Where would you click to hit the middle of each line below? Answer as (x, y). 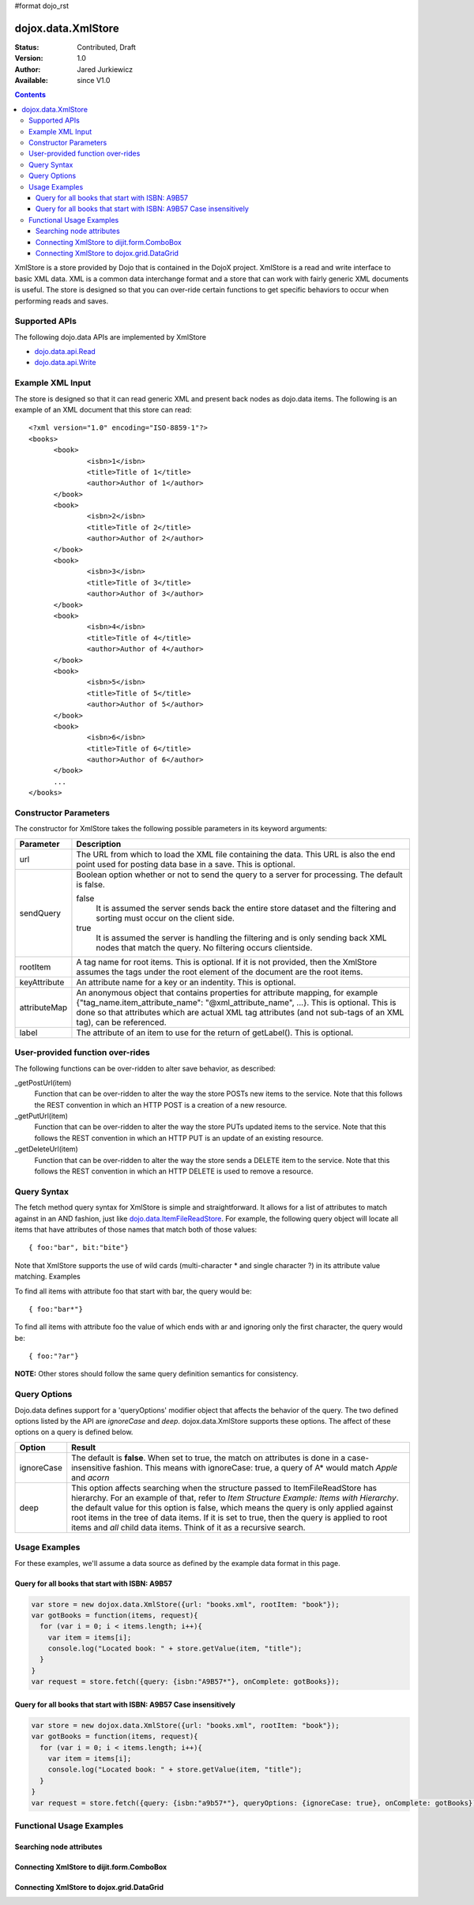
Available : (32, 81)
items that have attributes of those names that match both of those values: (136, 1229)
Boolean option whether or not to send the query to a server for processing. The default (239, 875)
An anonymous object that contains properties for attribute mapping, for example (227, 992)
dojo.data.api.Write (65, 363)
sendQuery (40, 913)
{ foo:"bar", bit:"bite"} (79, 1248)
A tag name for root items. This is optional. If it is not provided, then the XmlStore (227, 962)
